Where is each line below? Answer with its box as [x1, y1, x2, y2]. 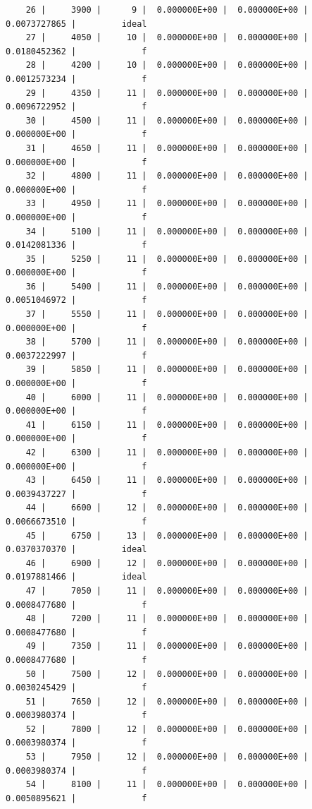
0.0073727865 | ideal [6, 18, 147, 29]
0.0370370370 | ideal [6, 544, 147, 555]
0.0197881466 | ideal [6, 572, 147, 582]
